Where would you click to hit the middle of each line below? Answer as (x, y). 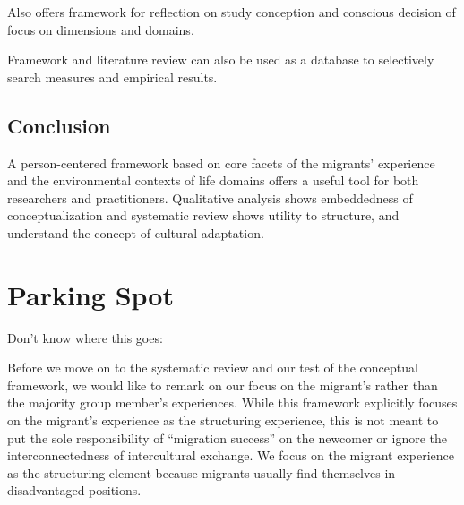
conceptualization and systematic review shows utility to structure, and (203, 215)
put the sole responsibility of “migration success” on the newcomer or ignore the (228, 437)
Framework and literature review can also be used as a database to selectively (221, 60)
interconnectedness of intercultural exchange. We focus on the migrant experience (231, 455)
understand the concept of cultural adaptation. (136, 232)
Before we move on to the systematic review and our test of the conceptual (213, 368)
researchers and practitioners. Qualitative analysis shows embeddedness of (210, 197)
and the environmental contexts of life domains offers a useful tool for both (213, 180)
